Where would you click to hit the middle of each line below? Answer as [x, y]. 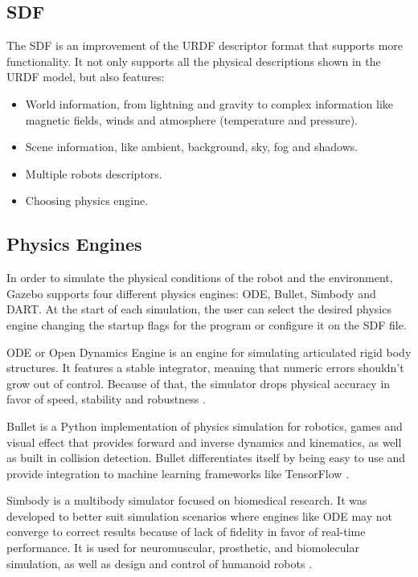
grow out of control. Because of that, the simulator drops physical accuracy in [199, 383]
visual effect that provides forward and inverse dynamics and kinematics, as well [204, 442]
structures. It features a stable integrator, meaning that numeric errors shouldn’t [205, 368]
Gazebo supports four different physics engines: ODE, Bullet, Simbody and [191, 293]
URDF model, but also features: [86, 77]
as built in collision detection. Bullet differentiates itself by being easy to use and [206, 458]
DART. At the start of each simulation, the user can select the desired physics [199, 309]
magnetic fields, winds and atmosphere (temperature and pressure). [191, 119]
